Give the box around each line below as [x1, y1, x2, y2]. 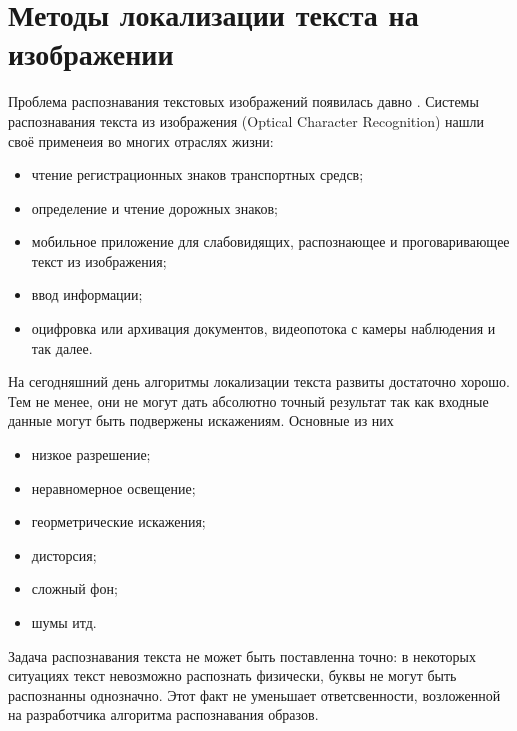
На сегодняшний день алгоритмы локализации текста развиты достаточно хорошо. [8, 371, 510, 392]
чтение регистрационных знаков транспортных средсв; [31, 164, 364, 185]
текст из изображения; [31, 250, 167, 271]
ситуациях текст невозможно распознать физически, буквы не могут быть [8, 665, 457, 686]
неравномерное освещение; [31, 477, 196, 498]
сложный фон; [31, 578, 118, 599]
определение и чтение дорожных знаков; [31, 197, 278, 218]
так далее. [31, 337, 93, 358]
